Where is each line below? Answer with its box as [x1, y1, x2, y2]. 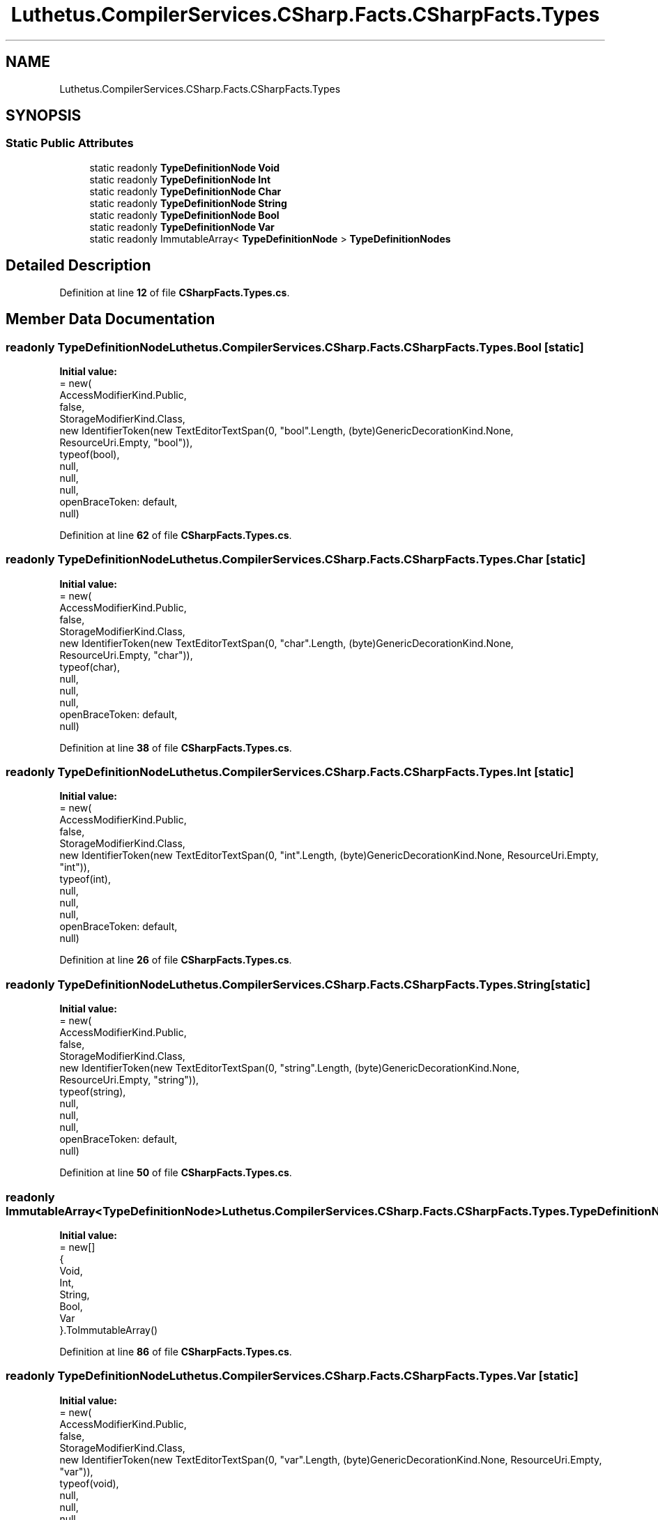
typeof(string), [59, 1086, 126, 1098]
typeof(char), [59, 660, 120, 673]
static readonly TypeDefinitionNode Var [89, 220, 275, 233]
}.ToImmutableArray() [59, 1323, 158, 1336]
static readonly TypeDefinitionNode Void [89, 161, 280, 174]
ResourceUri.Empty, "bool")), [59, 436, 193, 448]
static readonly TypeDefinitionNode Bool [89, 208, 280, 221]
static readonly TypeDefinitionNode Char [89, 185, 282, 197]
